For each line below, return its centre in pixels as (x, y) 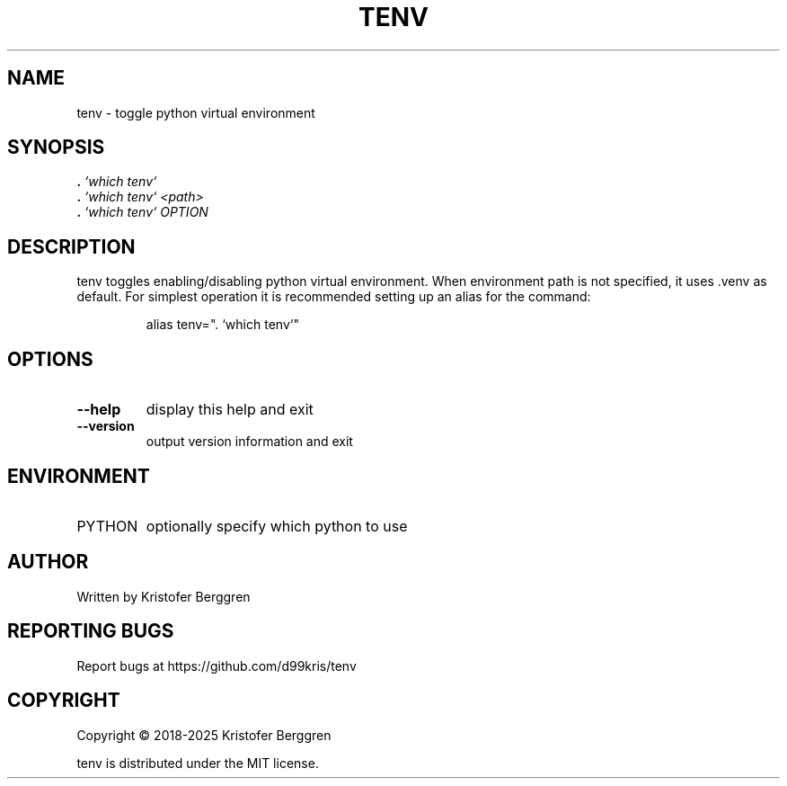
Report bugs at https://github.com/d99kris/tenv (217, 665)
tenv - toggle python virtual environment (196, 112)
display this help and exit (230, 410)
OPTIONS (50, 359)
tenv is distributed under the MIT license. (198, 763)
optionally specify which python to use (277, 526)
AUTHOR (48, 562)
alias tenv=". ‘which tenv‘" (222, 325)
